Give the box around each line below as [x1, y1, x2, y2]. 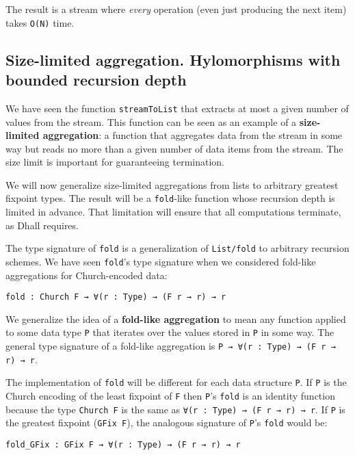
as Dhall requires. [5, 218, 79, 232]
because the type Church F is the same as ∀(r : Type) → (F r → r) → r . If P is [5, 402, 345, 416]
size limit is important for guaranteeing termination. [5, 155, 224, 169]
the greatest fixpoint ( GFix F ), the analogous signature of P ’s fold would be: [5, 415, 328, 430]
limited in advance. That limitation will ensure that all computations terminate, [5, 205, 341, 219]
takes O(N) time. [5, 15, 75, 29]
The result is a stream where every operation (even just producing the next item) [5, 2, 347, 16]
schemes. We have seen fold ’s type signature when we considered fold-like [5, 254, 316, 268]
